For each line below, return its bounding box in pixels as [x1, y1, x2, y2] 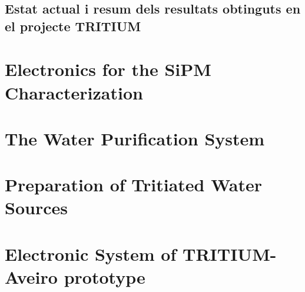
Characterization [5, 80, 143, 104]
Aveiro [5, 265, 58, 289]
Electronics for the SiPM [5, 57, 211, 81]
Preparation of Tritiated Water [5, 172, 263, 197]
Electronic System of [5, 241, 177, 266]
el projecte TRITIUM [5, 16, 141, 35]
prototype [64, 265, 145, 289]
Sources [5, 195, 68, 220]
